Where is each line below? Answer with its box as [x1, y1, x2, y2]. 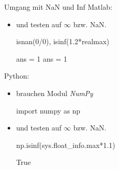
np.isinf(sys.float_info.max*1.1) [16, 139, 115, 150]
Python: [4, 70, 29, 81]
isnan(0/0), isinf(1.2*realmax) [16, 36, 110, 47]
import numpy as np [16, 105, 81, 116]
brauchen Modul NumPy [16, 87, 93, 98]
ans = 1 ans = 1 [16, 53, 67, 64]
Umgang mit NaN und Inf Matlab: [4, 2, 112, 12]
